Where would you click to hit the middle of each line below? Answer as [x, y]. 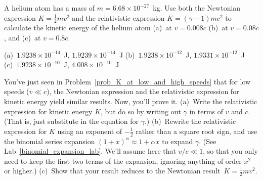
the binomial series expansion [50, 141]
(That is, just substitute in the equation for [71, 121]
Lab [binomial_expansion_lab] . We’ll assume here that [90, 151]
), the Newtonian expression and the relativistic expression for [143, 91]
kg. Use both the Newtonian [197, 8]
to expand [178, 141]
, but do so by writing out [141, 111]
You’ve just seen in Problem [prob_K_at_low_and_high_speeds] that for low [127, 81]
